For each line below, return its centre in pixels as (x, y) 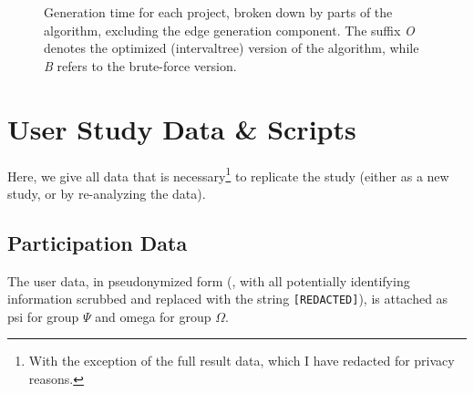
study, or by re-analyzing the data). (107, 193)
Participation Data (98, 242)
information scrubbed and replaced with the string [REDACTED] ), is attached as (228, 299)
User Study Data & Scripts (182, 128)
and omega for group (153, 316)
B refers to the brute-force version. (140, 65)
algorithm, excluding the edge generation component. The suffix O (229, 30)
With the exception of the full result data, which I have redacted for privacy (242, 361)
